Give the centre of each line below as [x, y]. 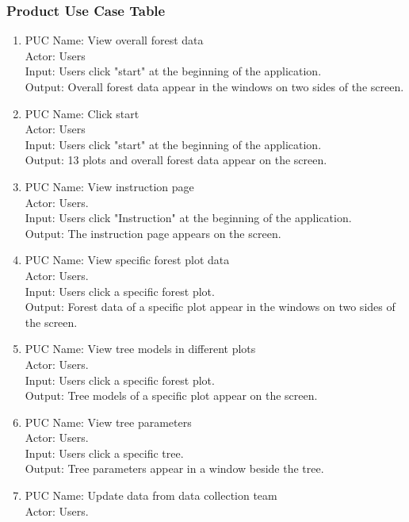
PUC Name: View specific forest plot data [127, 260]
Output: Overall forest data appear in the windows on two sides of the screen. [214, 86]
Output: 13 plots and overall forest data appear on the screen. [176, 160]
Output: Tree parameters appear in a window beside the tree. [174, 468]
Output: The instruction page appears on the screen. [153, 233]
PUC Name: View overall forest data [114, 40]
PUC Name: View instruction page [109, 186]
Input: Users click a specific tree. [104, 453]
